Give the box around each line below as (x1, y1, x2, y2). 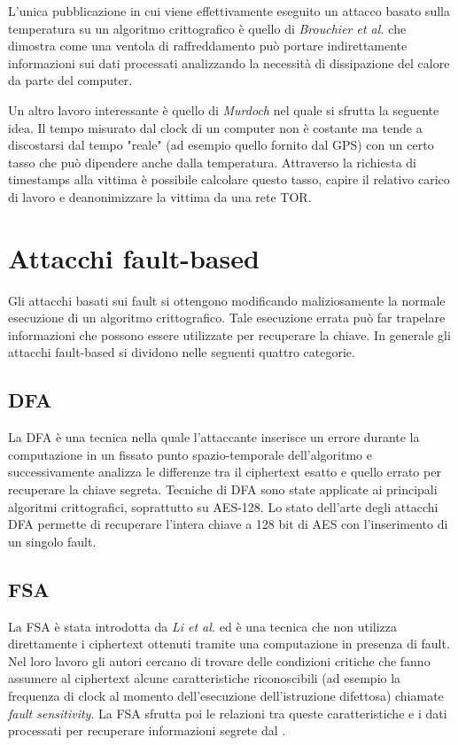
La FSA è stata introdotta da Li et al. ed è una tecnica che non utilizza (8, 617, 398, 635)
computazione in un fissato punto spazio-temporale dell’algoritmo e (8, 445, 372, 463)
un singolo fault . (8, 532, 97, 550)
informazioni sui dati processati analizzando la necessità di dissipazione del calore (8, 53, 450, 72)
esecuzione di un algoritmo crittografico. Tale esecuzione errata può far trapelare (8, 308, 446, 327)
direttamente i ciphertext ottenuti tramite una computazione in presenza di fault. (8, 634, 450, 653)
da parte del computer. (8, 71, 133, 89)
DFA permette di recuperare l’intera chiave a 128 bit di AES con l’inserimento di (8, 515, 448, 533)
